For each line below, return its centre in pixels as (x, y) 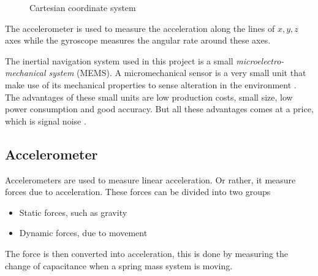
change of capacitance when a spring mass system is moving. (119, 265)
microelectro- (260, 60)
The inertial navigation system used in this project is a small (119, 60)
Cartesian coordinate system (83, 7)
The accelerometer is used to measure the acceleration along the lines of (140, 28)
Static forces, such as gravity (73, 212)
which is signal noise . (46, 121)
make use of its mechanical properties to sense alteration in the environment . (151, 84)
